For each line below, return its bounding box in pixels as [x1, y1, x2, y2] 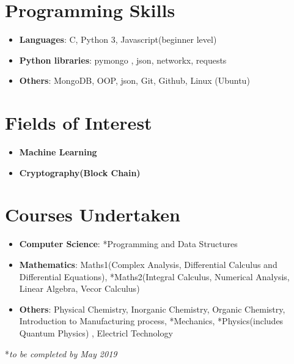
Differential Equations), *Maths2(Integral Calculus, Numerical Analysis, [19, 270, 290, 283]
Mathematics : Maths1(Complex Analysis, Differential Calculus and [19, 258, 277, 270]
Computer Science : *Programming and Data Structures [19, 237, 238, 250]
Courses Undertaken [5, 202, 180, 227]
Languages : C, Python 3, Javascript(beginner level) [19, 33, 217, 46]
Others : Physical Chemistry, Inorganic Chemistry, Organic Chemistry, [19, 302, 285, 315]
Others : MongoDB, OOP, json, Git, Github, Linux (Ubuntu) [19, 74, 250, 87]
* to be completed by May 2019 [5, 347, 117, 360]
